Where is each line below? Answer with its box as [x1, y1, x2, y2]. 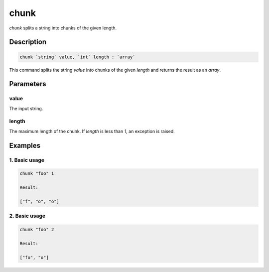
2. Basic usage [9, 212, 46, 219]
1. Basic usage [9, 156, 45, 163]
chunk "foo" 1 [19, 171, 54, 176]
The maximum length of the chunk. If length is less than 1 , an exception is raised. [9, 128, 175, 134]
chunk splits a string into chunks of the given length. [9, 25, 117, 31]
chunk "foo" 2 [19, 227, 54, 233]
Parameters [9, 80, 46, 88]
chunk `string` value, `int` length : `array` [19, 54, 135, 60]
